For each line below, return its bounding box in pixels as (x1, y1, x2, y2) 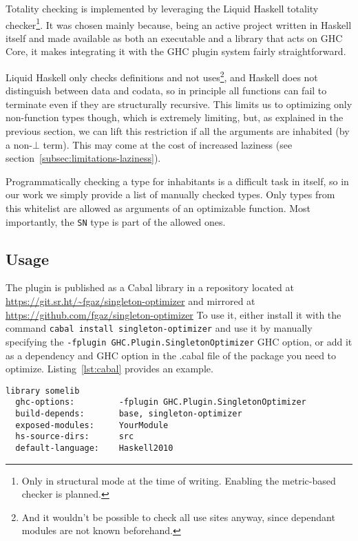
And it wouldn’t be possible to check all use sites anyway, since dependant (21, 509, 335, 524)
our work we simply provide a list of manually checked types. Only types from (6, 187, 335, 202)
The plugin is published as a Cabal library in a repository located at (6, 280, 294, 295)
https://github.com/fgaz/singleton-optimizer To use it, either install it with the (6, 307, 341, 321)
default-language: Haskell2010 (15, 443, 173, 454)
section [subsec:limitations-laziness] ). (6, 151, 161, 165)
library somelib (6, 385, 80, 396)
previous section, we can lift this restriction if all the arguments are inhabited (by (6, 124, 350, 138)
